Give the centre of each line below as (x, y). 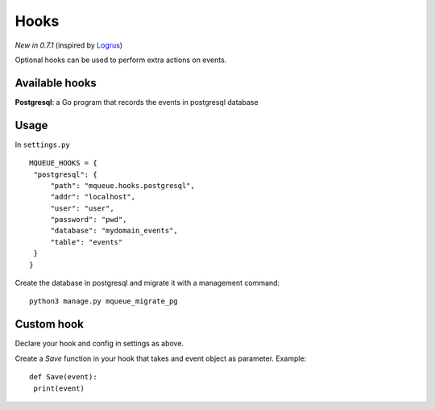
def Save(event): (63, 377)
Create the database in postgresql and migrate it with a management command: (147, 283)
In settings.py (42, 144)
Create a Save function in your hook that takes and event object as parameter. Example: (161, 358)
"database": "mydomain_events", (114, 231)
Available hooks (56, 83)
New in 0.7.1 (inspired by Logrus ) (69, 45)
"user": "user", (82, 208)
